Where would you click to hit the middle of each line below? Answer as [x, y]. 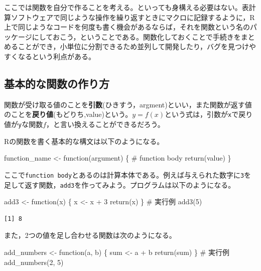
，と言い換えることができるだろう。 [105, 124]
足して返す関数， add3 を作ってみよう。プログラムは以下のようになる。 [120, 184]
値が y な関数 [24, 124]
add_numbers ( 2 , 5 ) [34, 262]
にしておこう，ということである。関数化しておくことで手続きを [136, 36]
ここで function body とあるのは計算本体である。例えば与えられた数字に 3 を [128, 174]
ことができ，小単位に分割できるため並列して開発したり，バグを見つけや [137, 46]
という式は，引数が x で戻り [209, 114]
